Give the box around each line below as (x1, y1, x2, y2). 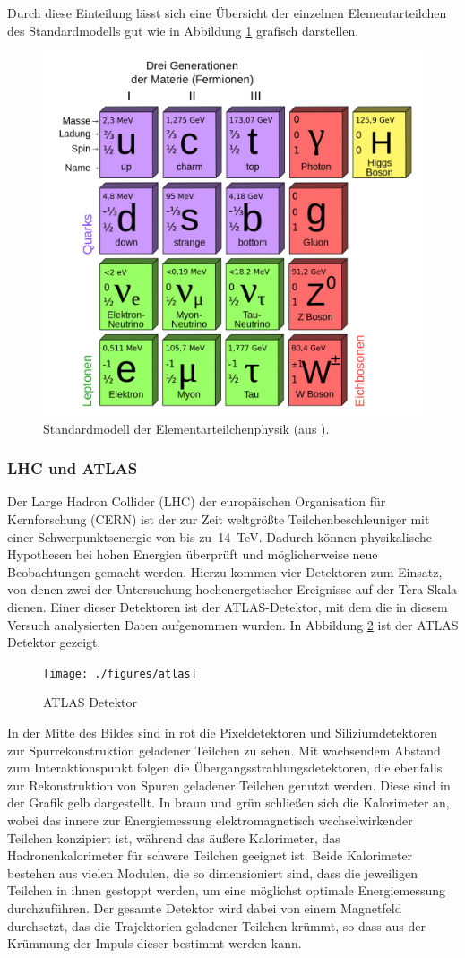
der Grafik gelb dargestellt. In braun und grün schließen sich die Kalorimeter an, (7, 793, 450, 812)
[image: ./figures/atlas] (43, 667, 197, 680)
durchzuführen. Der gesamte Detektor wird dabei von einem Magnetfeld (7, 898, 402, 917)
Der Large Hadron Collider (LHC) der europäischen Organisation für (7, 492, 386, 511)
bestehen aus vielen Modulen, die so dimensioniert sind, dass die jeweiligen (7, 863, 418, 882)
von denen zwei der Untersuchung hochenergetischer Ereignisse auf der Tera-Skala (7, 580, 458, 599)
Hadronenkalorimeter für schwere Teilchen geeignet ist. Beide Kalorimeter (7, 846, 413, 865)
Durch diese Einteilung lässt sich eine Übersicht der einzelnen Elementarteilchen (7, 4, 447, 22)
